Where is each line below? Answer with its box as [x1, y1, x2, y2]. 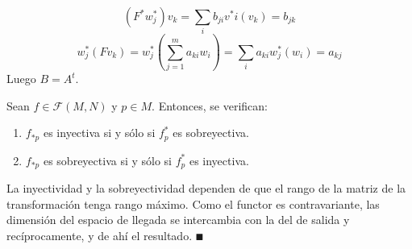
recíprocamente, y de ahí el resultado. [6, 226, 193, 243]
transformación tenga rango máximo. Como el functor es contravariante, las [6, 195, 380, 212]
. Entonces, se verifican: [152, 97, 268, 114]
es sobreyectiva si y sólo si [43, 151, 172, 168]
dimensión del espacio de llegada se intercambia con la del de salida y [6, 211, 350, 228]
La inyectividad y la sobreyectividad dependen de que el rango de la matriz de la [6, 180, 406, 197]
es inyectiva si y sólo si [43, 124, 156, 141]
